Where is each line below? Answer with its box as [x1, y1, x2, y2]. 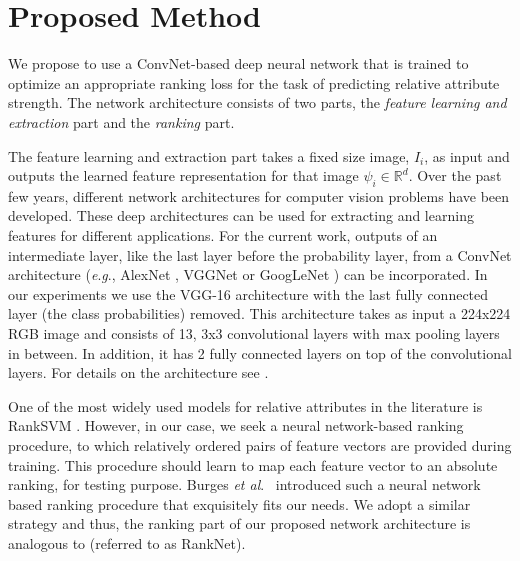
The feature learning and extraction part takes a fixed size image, [8, 145, 410, 166]
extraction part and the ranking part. [8, 111, 235, 132]
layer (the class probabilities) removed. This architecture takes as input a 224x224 [8, 303, 511, 324]
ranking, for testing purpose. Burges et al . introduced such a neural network [8, 474, 481, 495]
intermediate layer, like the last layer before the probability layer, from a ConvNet [8, 244, 512, 265]
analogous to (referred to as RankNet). [8, 532, 246, 553]
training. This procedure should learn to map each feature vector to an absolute [8, 454, 498, 475]
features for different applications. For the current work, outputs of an [8, 225, 438, 246]
